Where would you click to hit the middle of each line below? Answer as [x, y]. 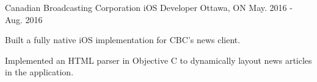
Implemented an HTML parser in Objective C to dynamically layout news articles [158, 60]
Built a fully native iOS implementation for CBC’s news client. [123, 40]
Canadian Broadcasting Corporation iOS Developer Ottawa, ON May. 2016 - [149, 7]
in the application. [39, 72]
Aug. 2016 [24, 19]
